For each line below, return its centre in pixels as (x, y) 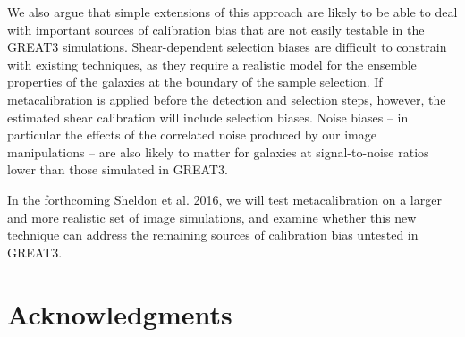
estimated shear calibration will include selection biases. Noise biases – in (208, 117)
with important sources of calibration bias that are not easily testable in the (216, 29)
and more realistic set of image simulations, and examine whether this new (212, 217)
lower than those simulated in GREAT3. (118, 169)
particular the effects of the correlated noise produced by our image (192, 135)
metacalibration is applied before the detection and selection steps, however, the (227, 99)
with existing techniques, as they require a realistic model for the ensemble (212, 64)
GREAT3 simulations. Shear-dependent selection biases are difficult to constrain (227, 47)
